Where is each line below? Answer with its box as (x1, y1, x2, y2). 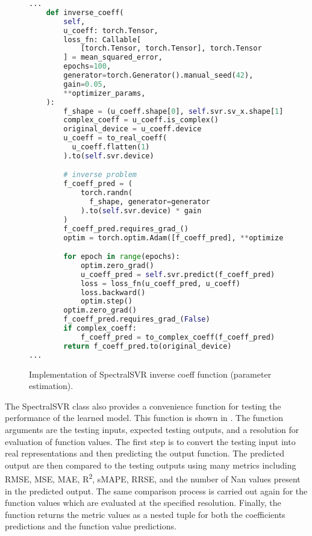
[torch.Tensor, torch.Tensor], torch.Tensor (80, 44, 262, 53)
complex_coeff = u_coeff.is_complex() (63, 116, 219, 125)
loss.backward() (80, 288, 146, 297)
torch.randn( (80, 189, 133, 198)
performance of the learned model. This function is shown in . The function (5, 411, 283, 424)
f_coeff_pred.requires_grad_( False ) (63, 315, 210, 324)
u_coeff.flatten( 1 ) (72, 143, 150, 151)
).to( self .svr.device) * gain (80, 206, 202, 215)
